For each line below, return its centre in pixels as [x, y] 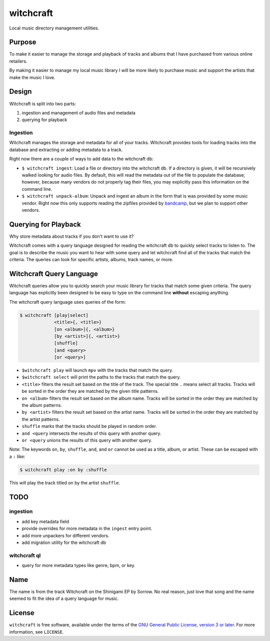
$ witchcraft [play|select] [54, 315]
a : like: [17, 456]
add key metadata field [45, 521]
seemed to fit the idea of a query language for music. [64, 598]
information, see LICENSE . [36, 632]
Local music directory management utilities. [54, 28]
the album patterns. [42, 405]
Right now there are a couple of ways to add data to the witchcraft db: [81, 159]
